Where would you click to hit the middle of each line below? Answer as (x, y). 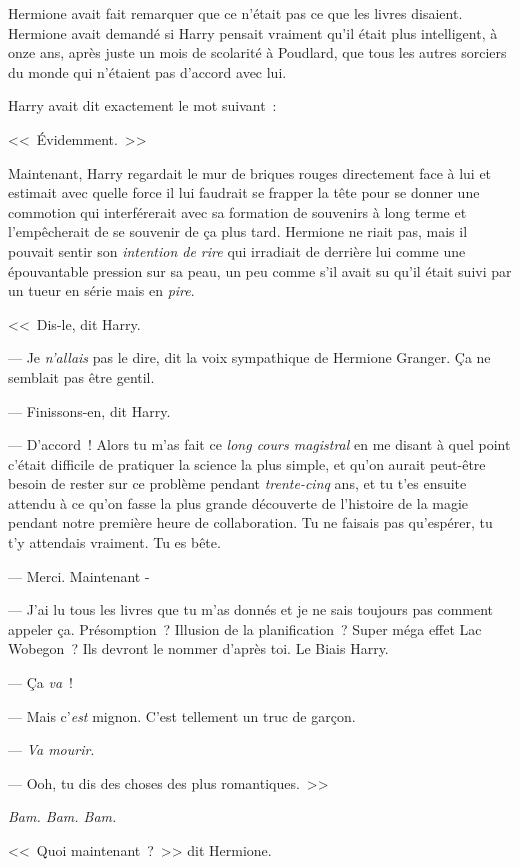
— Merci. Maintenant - (79, 575)
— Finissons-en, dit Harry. (89, 410)
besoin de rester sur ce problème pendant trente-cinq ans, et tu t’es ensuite (237, 483)
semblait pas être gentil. (81, 376)
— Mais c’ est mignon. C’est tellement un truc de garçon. (182, 715)
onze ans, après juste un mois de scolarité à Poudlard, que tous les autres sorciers (257, 52)
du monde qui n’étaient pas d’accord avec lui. (147, 71)
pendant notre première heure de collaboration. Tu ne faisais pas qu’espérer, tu (250, 522)
